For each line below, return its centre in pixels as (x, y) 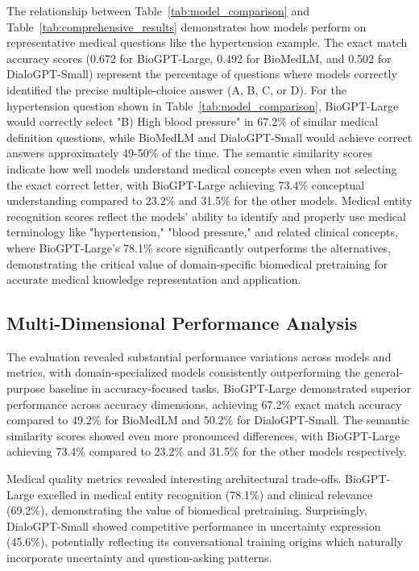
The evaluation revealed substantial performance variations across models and (199, 356)
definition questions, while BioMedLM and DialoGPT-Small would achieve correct (209, 137)
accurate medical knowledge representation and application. (154, 279)
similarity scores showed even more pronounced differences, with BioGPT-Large (203, 435)
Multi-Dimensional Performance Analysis (182, 323)
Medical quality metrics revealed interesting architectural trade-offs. (174, 479)
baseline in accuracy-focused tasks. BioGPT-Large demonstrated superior (230, 388)
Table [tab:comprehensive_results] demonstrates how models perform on (187, 26)
